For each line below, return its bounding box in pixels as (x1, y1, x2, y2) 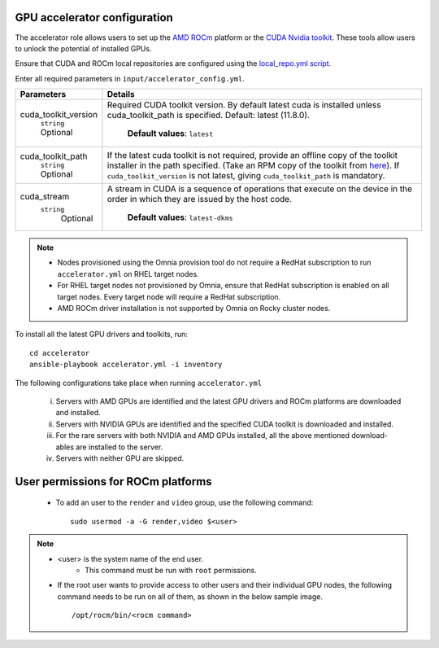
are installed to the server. (76, 442, 163, 452)
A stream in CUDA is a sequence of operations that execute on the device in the (106, 183, 413, 195)
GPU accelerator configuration (15, 11, 174, 24)
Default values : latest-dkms (127, 212, 233, 223)
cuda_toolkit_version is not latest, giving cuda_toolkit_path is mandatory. (106, 169, 385, 181)
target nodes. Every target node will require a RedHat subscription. (57, 291, 281, 301)
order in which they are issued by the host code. (106, 194, 293, 205)
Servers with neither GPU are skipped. (55, 453, 185, 463)
